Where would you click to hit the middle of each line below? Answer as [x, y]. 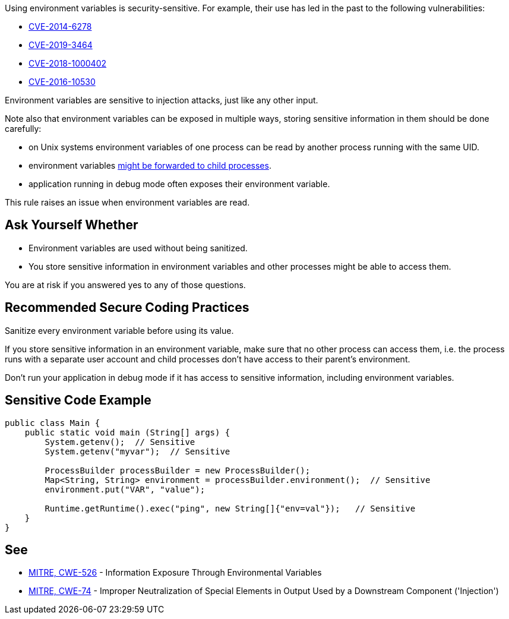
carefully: [23, 129]
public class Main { [53, 423]
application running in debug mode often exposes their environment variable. [179, 184]
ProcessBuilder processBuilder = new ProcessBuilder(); [178, 470]
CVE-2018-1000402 [68, 63]
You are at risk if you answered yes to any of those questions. [125, 285]
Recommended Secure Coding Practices [127, 308]
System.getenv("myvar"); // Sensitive [137, 451]
